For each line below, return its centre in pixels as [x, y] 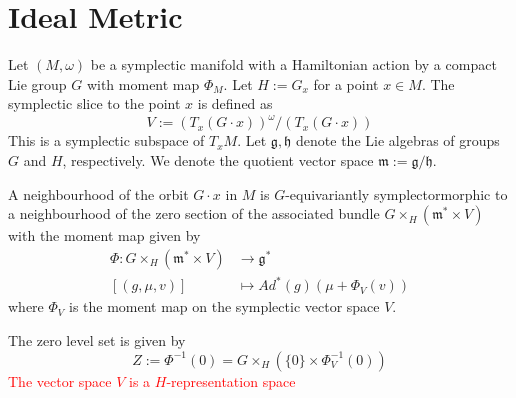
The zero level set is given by [97, 339]
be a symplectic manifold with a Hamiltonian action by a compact [293, 64]
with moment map [143, 83]
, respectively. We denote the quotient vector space [218, 160]
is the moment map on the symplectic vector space [224, 306]
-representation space [231, 380]
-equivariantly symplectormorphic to [396, 193]
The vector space [60, 380]
